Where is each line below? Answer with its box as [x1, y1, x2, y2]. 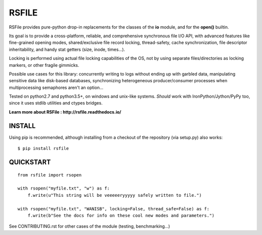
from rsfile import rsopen [17, 172, 82, 177]
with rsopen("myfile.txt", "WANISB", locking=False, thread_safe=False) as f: [17, 206, 210, 211]
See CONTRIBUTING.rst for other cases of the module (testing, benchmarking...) [9, 223, 170, 229]
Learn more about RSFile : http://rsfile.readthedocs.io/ [9, 109, 121, 115]
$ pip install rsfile [17, 146, 69, 151]
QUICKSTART [9, 158, 51, 166]
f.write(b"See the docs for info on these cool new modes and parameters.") [27, 213, 215, 218]
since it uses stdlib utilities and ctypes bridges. [9, 100, 103, 106]
